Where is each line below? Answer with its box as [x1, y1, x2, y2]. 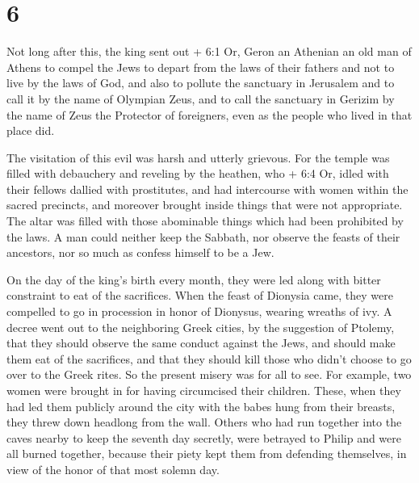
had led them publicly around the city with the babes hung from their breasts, [6, 397, 396, 414]
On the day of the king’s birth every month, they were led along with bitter [6, 271, 381, 288]
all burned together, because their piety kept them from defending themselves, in [6, 445, 407, 462]
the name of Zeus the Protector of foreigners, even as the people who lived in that [6, 106, 413, 123]
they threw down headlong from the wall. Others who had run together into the [6, 414, 402, 430]
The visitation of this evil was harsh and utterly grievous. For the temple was [6, 149, 390, 166]
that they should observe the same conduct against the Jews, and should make [6, 334, 396, 351]
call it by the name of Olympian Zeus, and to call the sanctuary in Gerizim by [6, 90, 395, 107]
